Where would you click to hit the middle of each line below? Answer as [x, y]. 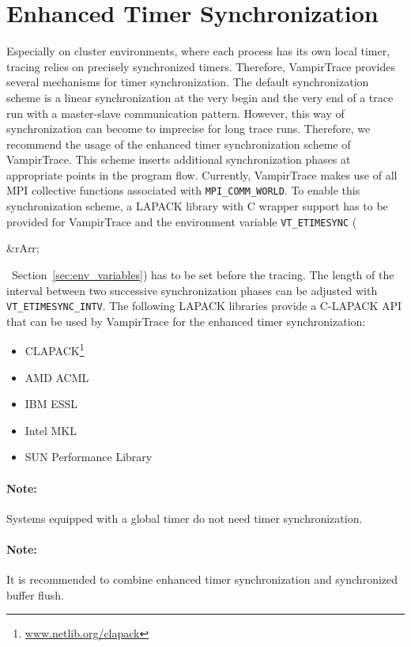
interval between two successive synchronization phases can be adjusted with [192, 290]
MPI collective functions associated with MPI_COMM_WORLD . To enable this [183, 190]
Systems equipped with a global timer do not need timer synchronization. [185, 518]
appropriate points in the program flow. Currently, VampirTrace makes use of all [202, 174]
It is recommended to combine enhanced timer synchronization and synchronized [202, 579]
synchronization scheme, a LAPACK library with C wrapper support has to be [197, 206]
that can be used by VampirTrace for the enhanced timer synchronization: [186, 321]
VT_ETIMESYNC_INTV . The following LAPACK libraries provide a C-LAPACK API [204, 306]
